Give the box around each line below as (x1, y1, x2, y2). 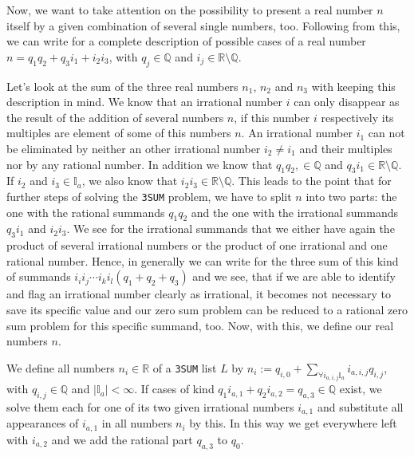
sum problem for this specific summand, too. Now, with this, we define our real (6, 317, 394, 333)
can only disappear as (294, 93, 400, 110)
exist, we (339, 380, 382, 397)
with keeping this (311, 77, 396, 94)
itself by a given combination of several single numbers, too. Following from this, (6, 17, 400, 33)
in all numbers (101, 415, 172, 431)
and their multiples (299, 140, 392, 156)
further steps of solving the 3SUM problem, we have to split (6, 187, 292, 204)
